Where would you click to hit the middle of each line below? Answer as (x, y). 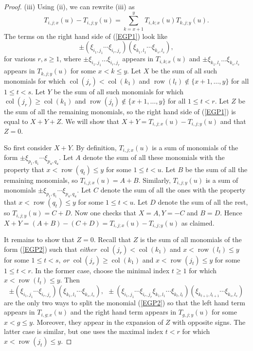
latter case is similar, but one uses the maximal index (84, 331)
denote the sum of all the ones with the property (173, 190)
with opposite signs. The (209, 322)
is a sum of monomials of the (195, 147)
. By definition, (94, 147)
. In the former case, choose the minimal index (100, 270)
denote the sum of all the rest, (203, 202)
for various (20, 59)
